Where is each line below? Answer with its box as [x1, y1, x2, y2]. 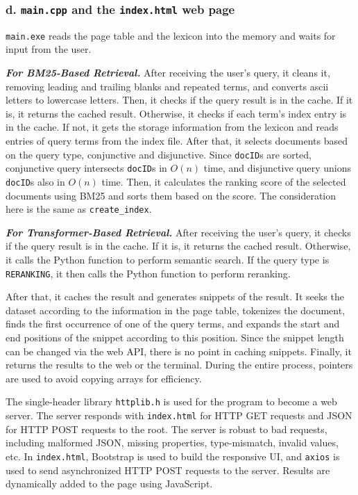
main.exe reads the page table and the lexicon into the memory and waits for [6, 28, 336, 42]
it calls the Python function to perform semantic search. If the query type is [6, 252, 330, 266]
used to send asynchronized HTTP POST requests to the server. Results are [6, 462, 330, 477]
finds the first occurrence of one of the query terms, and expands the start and [6, 316, 340, 331]
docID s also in [6, 174, 65, 188]
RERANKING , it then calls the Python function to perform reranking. [6, 266, 291, 280]
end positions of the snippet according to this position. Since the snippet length [6, 330, 344, 345]
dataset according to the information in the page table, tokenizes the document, [6, 302, 346, 317]
